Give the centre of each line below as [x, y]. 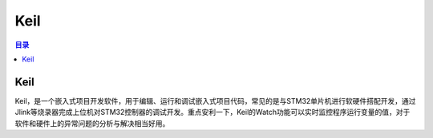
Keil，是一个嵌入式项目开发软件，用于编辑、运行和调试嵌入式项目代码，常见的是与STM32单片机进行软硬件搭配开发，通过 [215, 101]
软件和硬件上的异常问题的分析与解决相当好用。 [92, 123]
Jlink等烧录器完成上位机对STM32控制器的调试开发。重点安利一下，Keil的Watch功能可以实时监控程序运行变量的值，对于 [212, 112]
